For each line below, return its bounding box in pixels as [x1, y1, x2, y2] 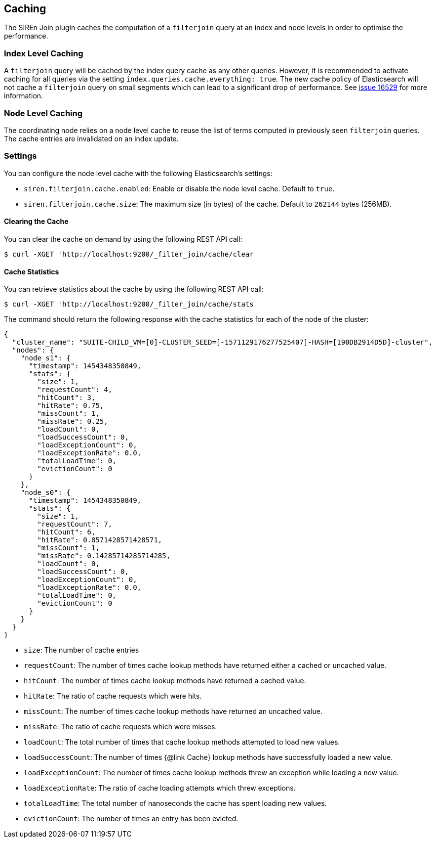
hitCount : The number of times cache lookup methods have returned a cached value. [24, 676, 306, 685]
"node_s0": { [20, 488, 71, 497]
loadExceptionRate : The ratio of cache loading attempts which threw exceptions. [24, 784, 296, 793]
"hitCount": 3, [37, 394, 96, 402]
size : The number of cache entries [24, 646, 139, 655]
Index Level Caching [4, 48, 83, 58]
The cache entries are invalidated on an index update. [4, 134, 179, 143]
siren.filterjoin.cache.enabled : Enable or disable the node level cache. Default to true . [24, 184, 335, 193]
